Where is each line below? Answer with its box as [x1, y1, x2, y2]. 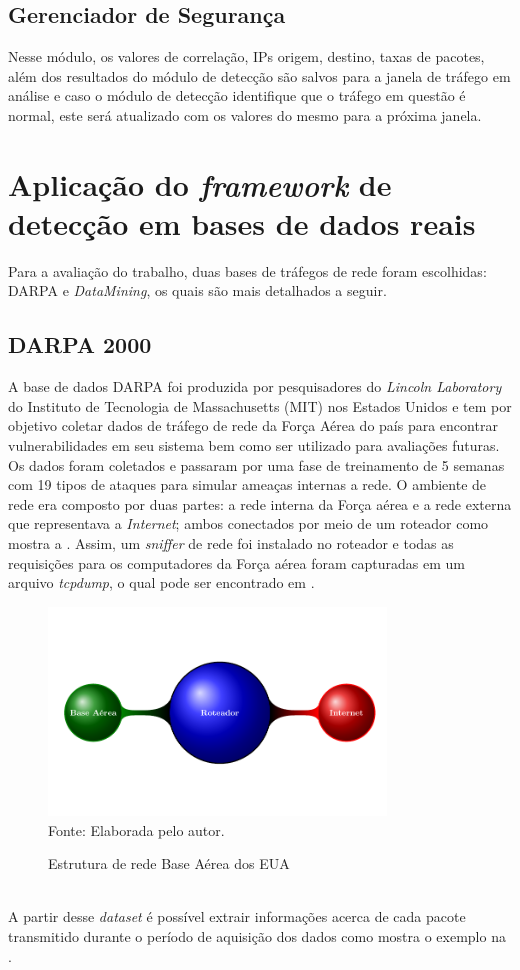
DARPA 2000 [8, 329, 152, 360]
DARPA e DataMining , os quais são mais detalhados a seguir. [8, 280, 387, 301]
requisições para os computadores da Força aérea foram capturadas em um [8, 552, 465, 573]
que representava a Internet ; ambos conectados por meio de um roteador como [8, 513, 489, 534]
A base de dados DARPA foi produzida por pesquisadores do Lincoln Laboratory [8, 376, 502, 397]
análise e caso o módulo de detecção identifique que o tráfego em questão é [8, 85, 466, 106]
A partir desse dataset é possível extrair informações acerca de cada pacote [8, 906, 466, 927]
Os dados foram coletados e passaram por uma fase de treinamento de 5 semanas [8, 454, 505, 475]
